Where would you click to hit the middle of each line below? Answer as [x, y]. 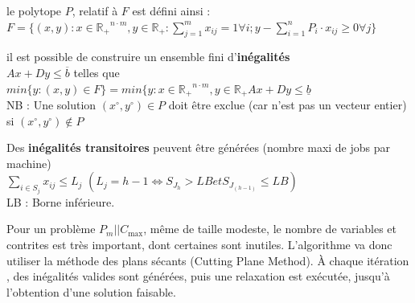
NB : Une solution [51, 105]
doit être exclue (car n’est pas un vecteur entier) [288, 105]
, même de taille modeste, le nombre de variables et [270, 229]
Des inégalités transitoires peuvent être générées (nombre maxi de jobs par [199, 147]
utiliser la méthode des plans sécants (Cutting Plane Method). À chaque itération [208, 260]
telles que [97, 72]
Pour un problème [51, 229]
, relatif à [95, 10]
